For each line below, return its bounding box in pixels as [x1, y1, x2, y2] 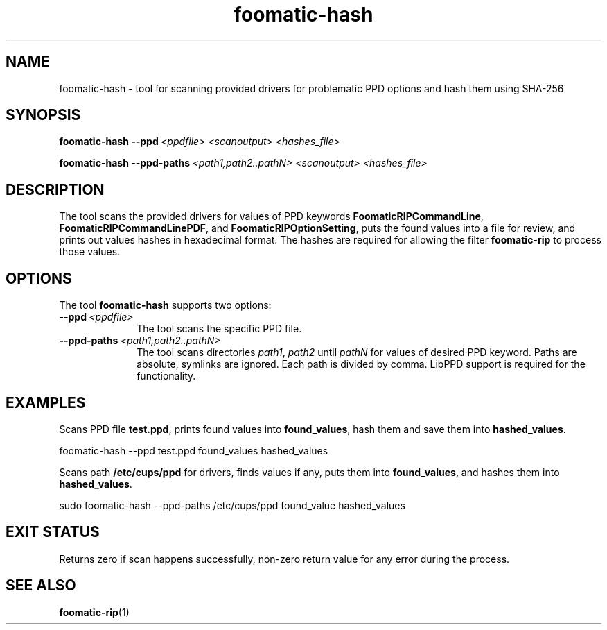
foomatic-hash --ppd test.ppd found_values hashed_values [59, 444, 328, 457]
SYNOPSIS [6, 106, 81, 124]
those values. [59, 246, 121, 258]
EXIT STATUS [6, 523, 100, 541]
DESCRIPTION [6, 180, 105, 198]
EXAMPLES [6, 393, 86, 411]
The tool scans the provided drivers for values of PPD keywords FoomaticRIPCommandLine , [59, 210, 484, 223]
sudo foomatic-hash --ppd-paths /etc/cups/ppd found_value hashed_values [59, 499, 405, 511]
